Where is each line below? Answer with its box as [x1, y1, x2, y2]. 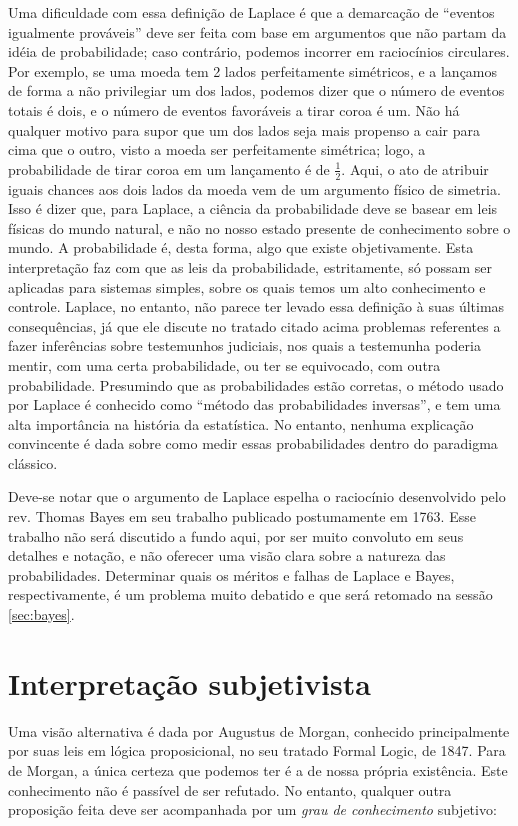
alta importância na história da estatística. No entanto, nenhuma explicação [8, 413, 474, 434]
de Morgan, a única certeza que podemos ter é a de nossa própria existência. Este [8, 759, 508, 780]
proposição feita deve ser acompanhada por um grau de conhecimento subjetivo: [8, 799, 497, 820]
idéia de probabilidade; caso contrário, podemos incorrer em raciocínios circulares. [8, 41, 510, 62]
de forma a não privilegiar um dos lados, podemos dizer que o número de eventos [8, 80, 505, 101]
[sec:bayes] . [8, 604, 75, 625]
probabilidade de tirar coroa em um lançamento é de [8, 158, 330, 179]
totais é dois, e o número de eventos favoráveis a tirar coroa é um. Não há [8, 99, 460, 120]
